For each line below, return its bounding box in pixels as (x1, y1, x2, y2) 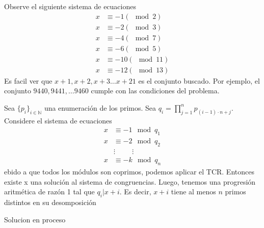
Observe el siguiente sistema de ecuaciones (4, 1, 136, 11)
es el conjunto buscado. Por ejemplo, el (138, 75, 260, 86)
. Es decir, (119, 186, 151, 197)
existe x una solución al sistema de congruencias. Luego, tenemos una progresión (4, 176, 256, 187)
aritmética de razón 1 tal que (4, 186, 95, 197)
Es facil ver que (4, 75, 52, 86)
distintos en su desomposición (4, 196, 96, 207)
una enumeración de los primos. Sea (44, 102, 156, 113)
